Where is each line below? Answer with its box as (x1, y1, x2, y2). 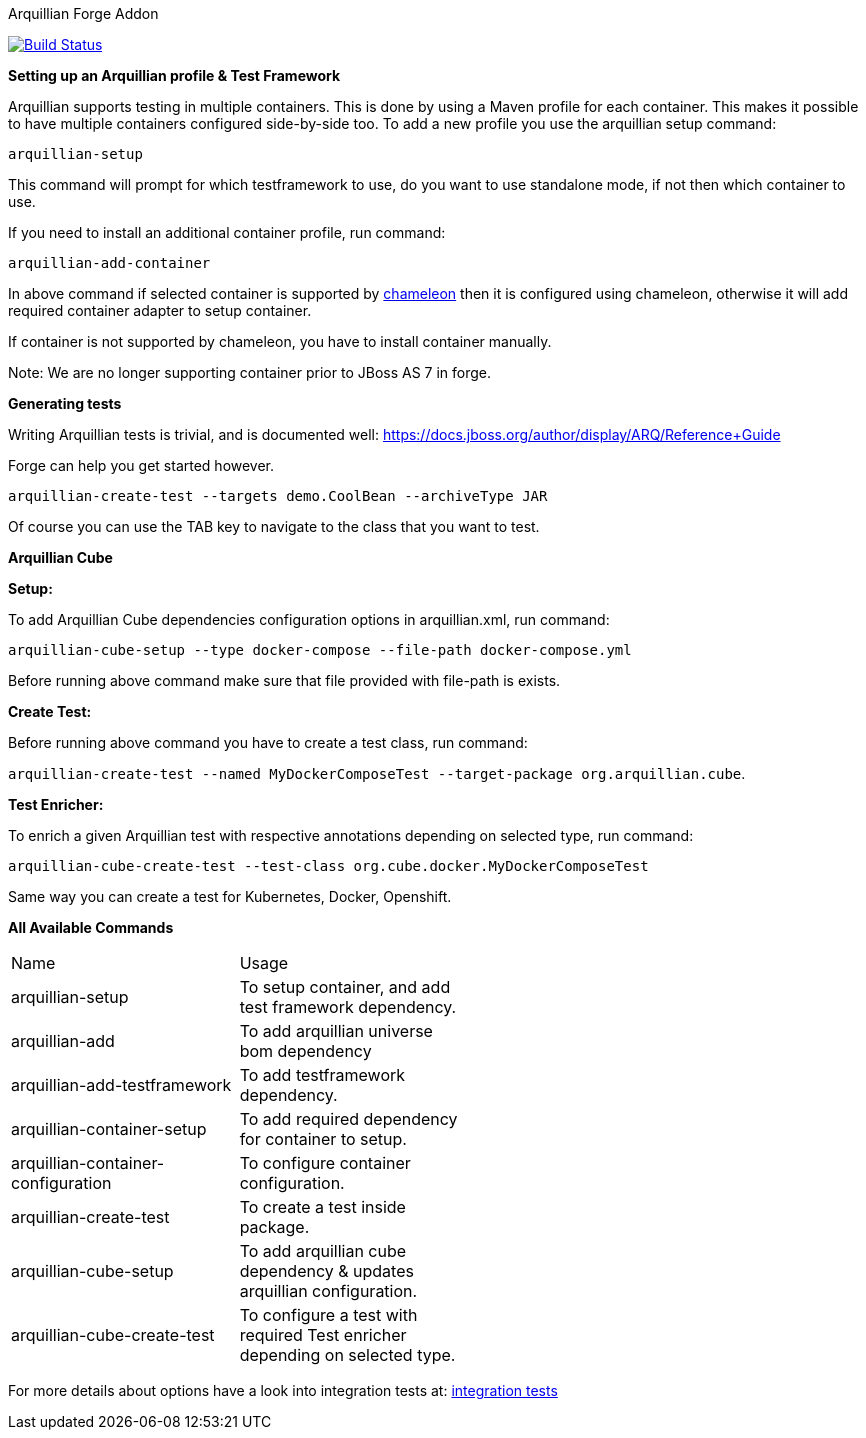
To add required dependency (239, 1109, 458, 1129)
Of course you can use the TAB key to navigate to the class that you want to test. (8, 518, 540, 535)
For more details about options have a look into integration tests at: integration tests (8, 1382, 558, 1399)
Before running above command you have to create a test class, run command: (8, 734, 528, 751)
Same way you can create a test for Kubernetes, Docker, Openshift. (8, 888, 452, 905)
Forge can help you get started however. (8, 457, 275, 474)
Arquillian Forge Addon (8, 5, 159, 22)
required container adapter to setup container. (8, 302, 312, 319)
